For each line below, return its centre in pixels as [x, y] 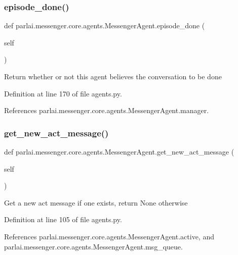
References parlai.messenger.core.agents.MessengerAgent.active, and [109, 236]
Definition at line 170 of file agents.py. [63, 93]
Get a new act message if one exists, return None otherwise [96, 202]
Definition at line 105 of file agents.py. [63, 219]
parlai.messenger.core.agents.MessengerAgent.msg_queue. [93, 246]
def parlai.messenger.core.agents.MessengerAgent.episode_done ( [105, 25]
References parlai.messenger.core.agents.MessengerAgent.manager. [107, 110]
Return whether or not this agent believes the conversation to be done [113, 76]
